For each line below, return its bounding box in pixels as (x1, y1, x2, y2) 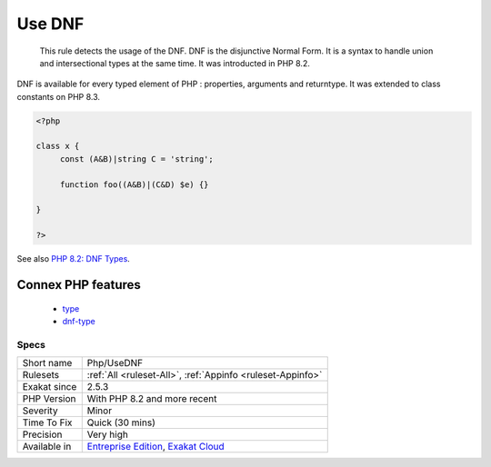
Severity (22, 404, 58, 417)
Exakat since (22, 381, 77, 393)
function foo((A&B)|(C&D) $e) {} (59, 179, 209, 190)
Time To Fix (22, 416, 73, 429)
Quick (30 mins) (86, 416, 156, 429)
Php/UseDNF (86, 357, 144, 370)
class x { (35, 141, 80, 152)
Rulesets (22, 369, 59, 382)
